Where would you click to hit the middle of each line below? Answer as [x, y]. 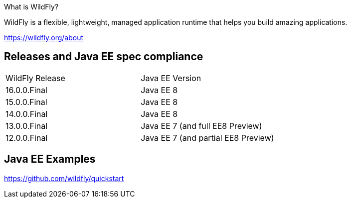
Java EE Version [171, 78]
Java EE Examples [50, 159]
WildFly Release [35, 78]
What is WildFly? [31, 7]
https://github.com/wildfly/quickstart [64, 178]
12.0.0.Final [27, 138]
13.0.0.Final [27, 126]
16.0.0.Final [26, 90]
